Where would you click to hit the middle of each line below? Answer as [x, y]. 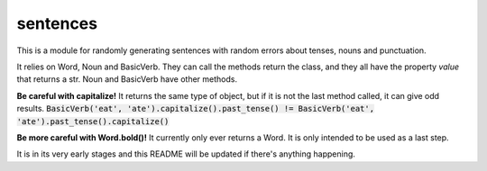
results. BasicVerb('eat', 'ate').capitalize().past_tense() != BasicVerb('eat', [195, 109]
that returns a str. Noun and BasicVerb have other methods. [127, 79]
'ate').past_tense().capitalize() [93, 121]
